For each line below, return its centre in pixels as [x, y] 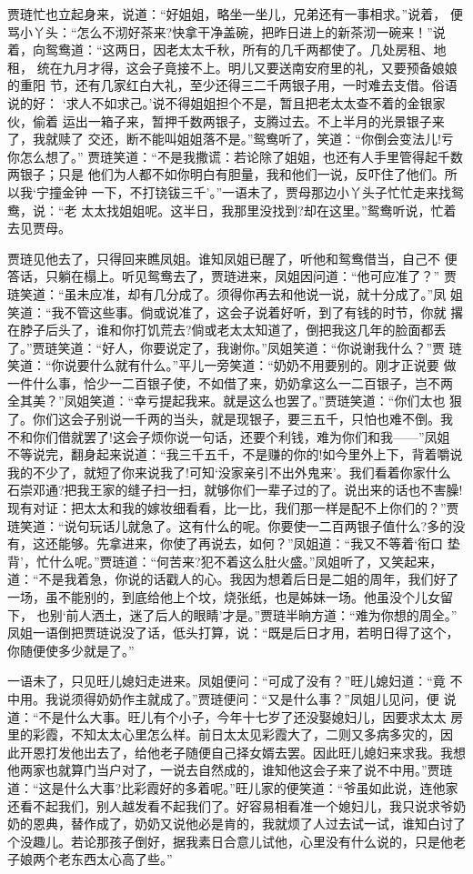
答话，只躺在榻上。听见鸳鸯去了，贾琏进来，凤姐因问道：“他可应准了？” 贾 [232, 276]
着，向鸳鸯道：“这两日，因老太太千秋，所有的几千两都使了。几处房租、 [221, 50]
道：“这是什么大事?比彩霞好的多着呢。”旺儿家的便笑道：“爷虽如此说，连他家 [233, 787]
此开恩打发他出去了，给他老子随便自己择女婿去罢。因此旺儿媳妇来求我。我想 [236, 752]
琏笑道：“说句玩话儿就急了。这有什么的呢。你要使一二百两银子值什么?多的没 [236, 525]
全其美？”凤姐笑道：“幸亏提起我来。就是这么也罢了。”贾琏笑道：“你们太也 [226, 401]
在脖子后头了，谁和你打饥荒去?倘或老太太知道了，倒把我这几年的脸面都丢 [227, 330]
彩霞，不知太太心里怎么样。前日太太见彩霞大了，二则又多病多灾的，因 [242, 734]
